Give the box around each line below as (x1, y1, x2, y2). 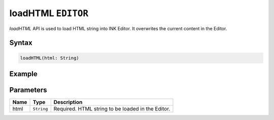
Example (9, 70, 38, 78)
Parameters (9, 86, 47, 94)
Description (53, 99, 83, 106)
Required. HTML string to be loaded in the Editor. (53, 105, 170, 112)
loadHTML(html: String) (20, 55, 80, 61)
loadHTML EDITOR (9, 8, 89, 19)
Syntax (9, 38, 32, 47)
